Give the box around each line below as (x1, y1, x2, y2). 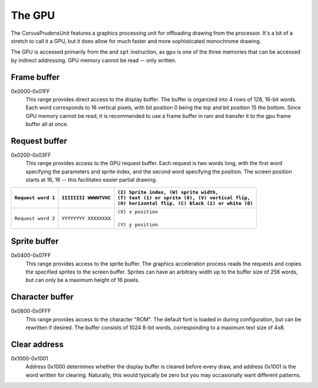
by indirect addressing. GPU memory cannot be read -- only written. (11, 57, 177, 64)
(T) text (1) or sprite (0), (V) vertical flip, (117, 195, 250, 200)
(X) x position (117, 209, 158, 215)
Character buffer (11, 292, 74, 302)
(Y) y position (117, 222, 158, 228)
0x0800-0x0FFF (11, 307, 51, 315)
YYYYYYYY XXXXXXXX (61, 215, 111, 221)
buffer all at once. (25, 121, 69, 128)
